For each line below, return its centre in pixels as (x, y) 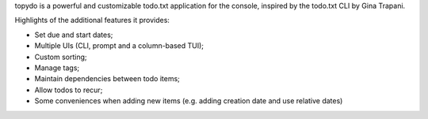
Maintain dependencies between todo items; (107, 79)
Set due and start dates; (74, 35)
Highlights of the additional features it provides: (92, 20)
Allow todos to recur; (69, 90)
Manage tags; (57, 68)
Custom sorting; (61, 57)
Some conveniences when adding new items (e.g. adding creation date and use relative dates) (189, 101)
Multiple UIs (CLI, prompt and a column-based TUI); (119, 46)
